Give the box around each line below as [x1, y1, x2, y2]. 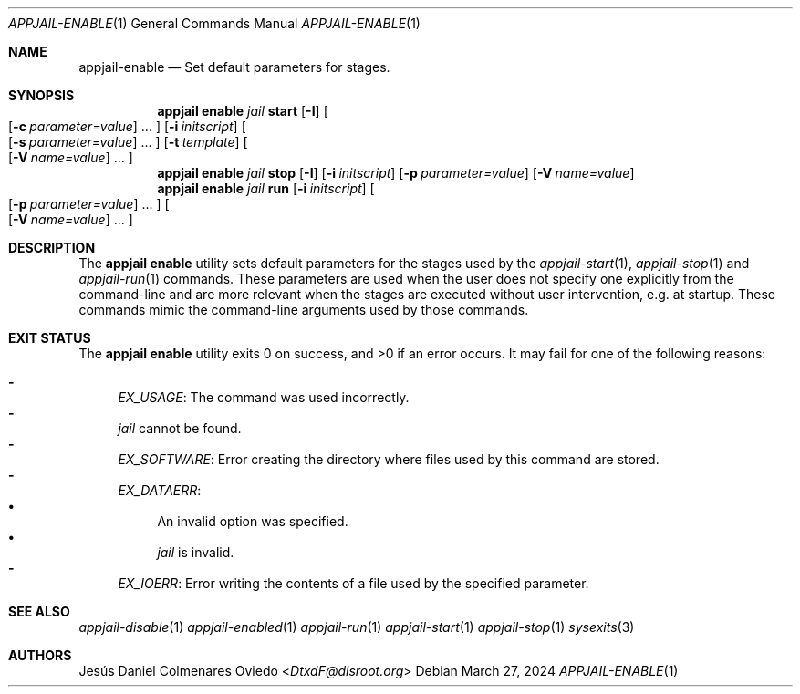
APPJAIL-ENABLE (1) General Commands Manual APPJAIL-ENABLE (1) [8, 16, 421, 31]
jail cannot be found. [118, 420, 242, 436]
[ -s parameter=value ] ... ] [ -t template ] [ [8, 134, 248, 150]
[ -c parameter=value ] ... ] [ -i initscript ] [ [8, 119, 246, 134]
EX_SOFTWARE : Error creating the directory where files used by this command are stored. [118, 451, 660, 467]
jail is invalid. [157, 544, 234, 560]
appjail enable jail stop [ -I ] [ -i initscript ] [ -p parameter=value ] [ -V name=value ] [157, 165, 635, 181]
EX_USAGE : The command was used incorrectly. [118, 389, 410, 405]
